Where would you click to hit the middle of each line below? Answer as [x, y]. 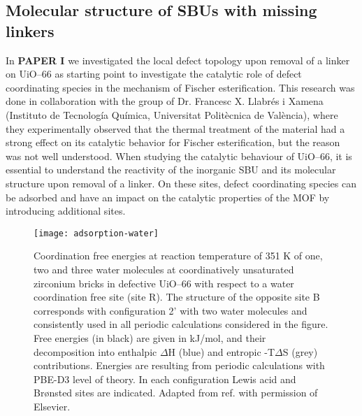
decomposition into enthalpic [95, 351]
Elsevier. [52, 406]
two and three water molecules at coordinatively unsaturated [164, 269]
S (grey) [300, 351]
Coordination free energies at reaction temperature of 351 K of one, [178, 256]
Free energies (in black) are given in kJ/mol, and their [150, 337]
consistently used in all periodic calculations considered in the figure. [181, 324]
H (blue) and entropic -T [222, 351]
